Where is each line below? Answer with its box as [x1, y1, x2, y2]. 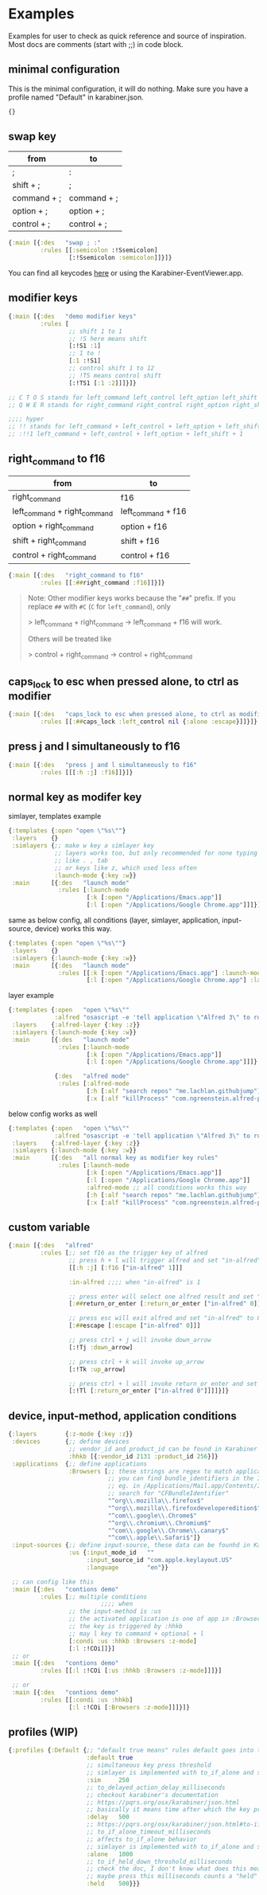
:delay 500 [86, 1813, 130, 1821]
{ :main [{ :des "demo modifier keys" [8, 312, 137, 320]
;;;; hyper [8, 415, 44, 423]
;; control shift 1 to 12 [68, 364, 155, 372]
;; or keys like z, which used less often [54, 863, 197, 872]
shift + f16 [120, 535, 161, 546]
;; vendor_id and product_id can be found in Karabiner [68, 1445, 258, 1453]
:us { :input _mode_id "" [68, 1548, 155, 1557]
